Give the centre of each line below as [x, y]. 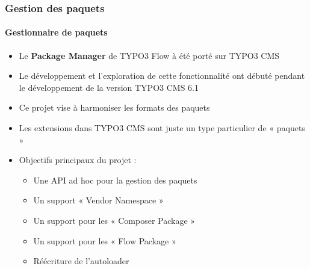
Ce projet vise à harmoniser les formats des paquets [114, 107]
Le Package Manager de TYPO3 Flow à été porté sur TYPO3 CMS [149, 55]
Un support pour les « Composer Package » [114, 220]
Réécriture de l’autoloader [81, 261]
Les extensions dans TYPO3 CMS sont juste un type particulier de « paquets [162, 128]
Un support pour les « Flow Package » [105, 240]
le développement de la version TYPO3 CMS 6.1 [109, 87]
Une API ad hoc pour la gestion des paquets [115, 180]
